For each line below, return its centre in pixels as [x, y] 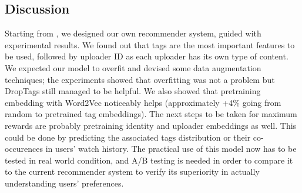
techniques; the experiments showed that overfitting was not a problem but [140, 79]
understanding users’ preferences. [64, 183]
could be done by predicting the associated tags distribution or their [128, 137]
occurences [24, 149]
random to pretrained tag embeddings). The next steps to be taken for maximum [151, 114]
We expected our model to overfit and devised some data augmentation [133, 67]
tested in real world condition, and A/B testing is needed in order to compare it [149, 160]
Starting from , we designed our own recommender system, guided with [133, 33]
